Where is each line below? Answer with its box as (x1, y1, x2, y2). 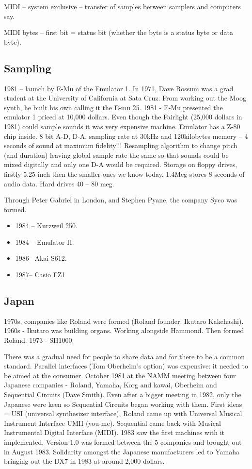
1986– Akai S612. (15, 253, 67, 263)
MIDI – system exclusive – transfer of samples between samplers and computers (4, 1, 241, 11)
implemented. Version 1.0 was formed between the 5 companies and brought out (4, 437, 242, 447)
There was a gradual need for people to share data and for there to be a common (4, 351, 245, 361)
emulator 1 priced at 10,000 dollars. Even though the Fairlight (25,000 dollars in (4, 112, 242, 122)
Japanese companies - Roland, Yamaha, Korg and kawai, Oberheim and (4, 380, 217, 390)
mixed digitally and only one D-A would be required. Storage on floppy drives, (4, 159, 237, 169)
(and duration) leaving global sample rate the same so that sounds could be (4, 150, 229, 160)
